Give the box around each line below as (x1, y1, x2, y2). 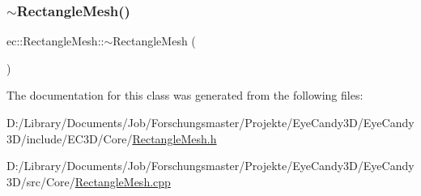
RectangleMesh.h (132, 130, 217, 147)
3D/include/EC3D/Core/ (6, 130, 133, 147)
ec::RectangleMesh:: (6, 32, 104, 49)
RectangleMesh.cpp (74, 173, 171, 190)
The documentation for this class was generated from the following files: (6, 87, 364, 104)
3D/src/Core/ (6, 173, 75, 190)
